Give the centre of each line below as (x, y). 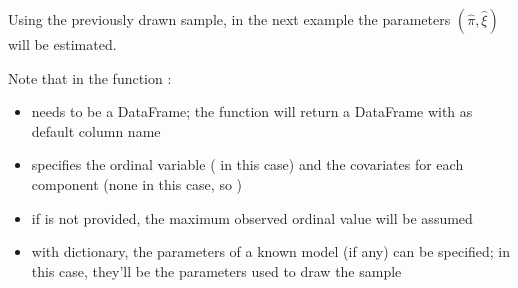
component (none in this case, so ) (137, 183)
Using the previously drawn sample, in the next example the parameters (229, 19)
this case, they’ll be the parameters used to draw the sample (216, 270)
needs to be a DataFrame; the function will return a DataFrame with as (252, 111)
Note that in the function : (90, 77)
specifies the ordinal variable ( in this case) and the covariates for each (247, 164)
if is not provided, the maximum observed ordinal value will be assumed (252, 217)
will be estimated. (62, 44)
